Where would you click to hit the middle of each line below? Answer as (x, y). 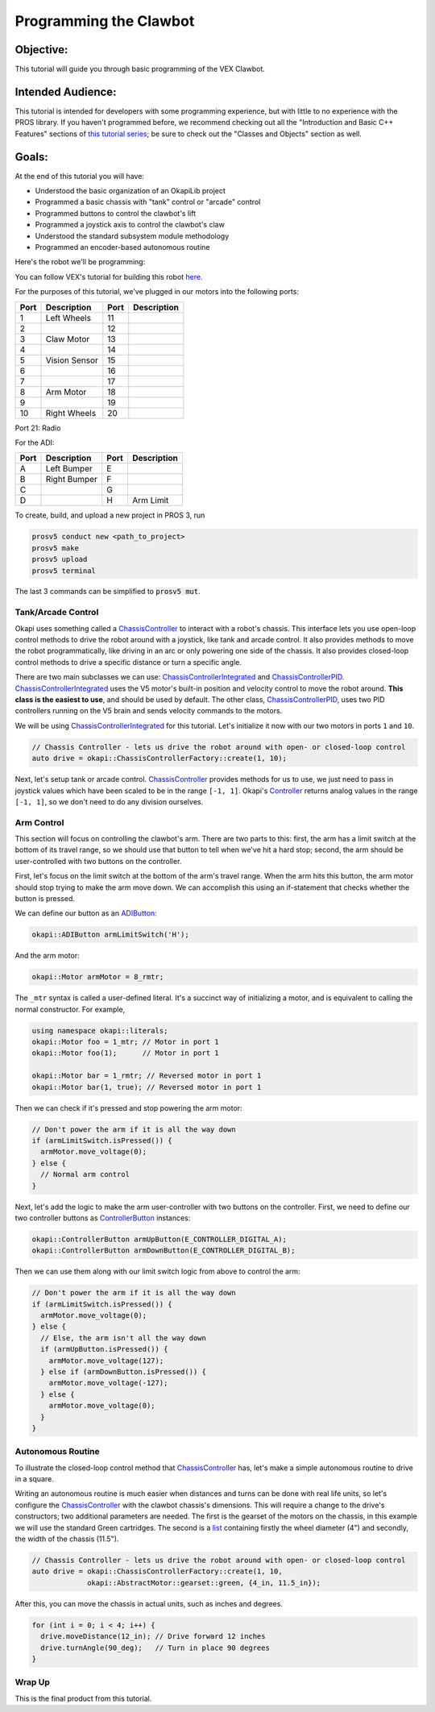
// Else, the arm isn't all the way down (124, 1338)
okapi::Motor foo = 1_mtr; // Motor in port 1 (125, 1042)
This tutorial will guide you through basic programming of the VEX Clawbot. (140, 69)
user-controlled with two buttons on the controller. (98, 861)
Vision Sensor (72, 360)
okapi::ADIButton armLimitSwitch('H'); (110, 935)
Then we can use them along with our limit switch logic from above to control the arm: (158, 1272)
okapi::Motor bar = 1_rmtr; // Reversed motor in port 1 (147, 1076)
